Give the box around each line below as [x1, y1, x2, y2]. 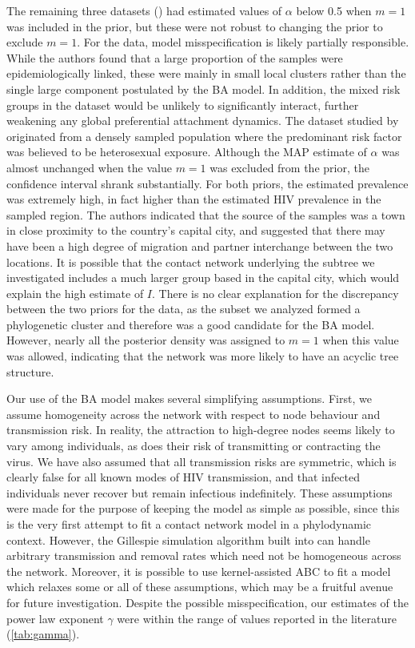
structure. [6, 363, 54, 380]
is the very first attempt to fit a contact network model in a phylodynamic [6, 516, 372, 532]
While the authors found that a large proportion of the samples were [6, 49, 343, 66]
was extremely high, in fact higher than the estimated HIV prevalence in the [6, 191, 381, 207]
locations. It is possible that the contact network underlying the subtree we [6, 253, 375, 270]
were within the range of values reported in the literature [117, 610, 397, 626]
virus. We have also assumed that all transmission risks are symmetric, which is [6, 453, 397, 469]
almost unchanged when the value [6, 159, 172, 175]
